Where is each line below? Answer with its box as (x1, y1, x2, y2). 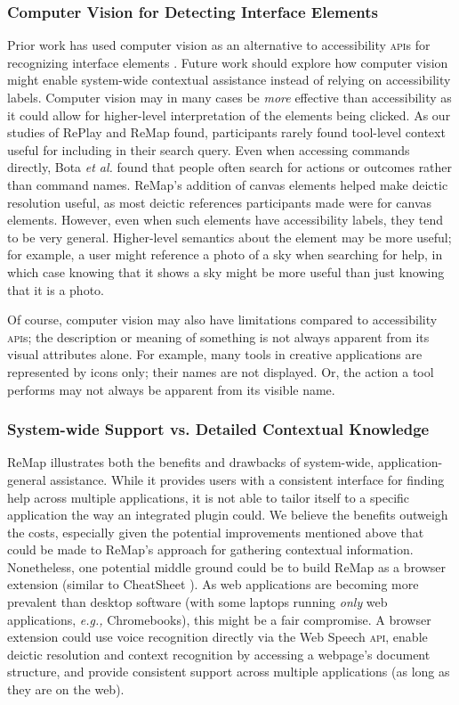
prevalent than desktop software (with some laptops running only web (7, 593, 388, 611)
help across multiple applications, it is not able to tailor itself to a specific (7, 488, 410, 506)
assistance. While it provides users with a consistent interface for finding (50, 470, 445, 488)
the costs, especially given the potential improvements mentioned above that (7, 522, 424, 541)
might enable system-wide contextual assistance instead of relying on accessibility (7, 70, 451, 89)
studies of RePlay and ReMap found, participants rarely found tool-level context (7, 123, 446, 142)
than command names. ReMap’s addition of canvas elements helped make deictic (7, 175, 448, 193)
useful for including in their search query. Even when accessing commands (7, 140, 410, 159)
